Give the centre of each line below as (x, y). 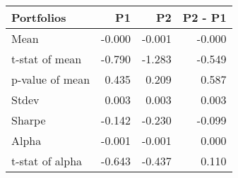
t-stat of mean (47, 59)
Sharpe (29, 120)
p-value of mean (51, 79)
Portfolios (39, 17)
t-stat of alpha (47, 161)
